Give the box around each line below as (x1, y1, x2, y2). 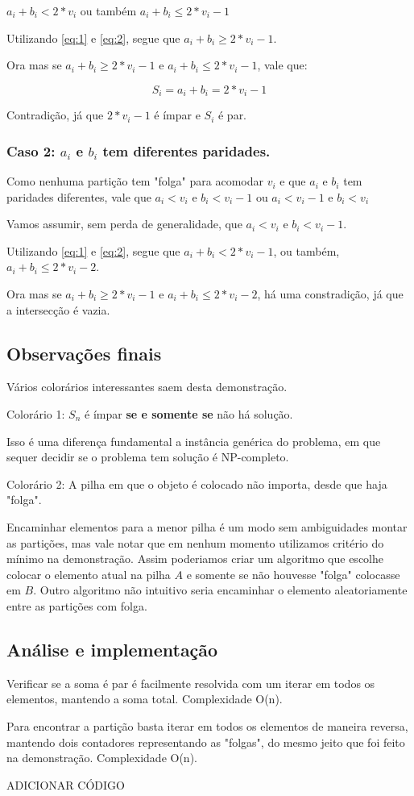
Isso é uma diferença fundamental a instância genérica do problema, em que (6, 432, 381, 449)
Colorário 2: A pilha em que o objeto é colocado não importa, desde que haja (6, 475, 387, 492)
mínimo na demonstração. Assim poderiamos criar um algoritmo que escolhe (6, 550, 383, 567)
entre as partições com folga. (6, 597, 147, 614)
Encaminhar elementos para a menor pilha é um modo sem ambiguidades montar (6, 518, 408, 535)
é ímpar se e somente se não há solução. (85, 406, 293, 422)
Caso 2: (6, 140, 56, 160)
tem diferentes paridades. (102, 140, 271, 160)
